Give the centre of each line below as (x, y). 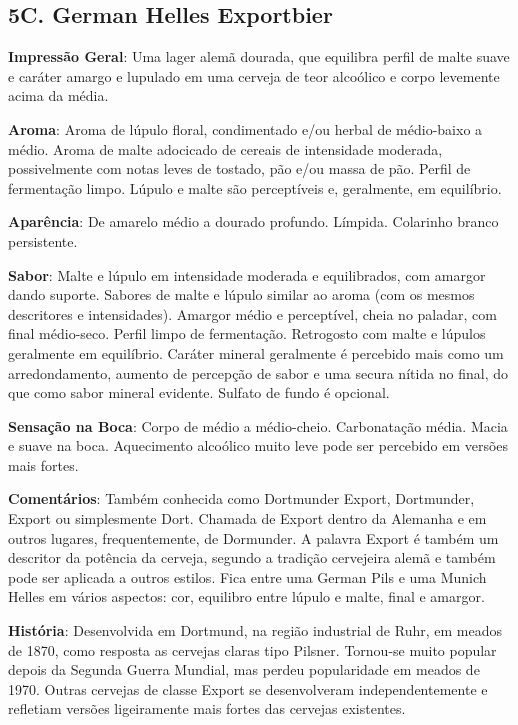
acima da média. (58, 95)
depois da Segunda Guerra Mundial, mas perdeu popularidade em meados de (244, 669)
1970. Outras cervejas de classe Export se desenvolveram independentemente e (248, 688)
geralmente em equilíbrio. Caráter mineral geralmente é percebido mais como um (256, 352)
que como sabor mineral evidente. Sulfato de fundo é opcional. (199, 392)
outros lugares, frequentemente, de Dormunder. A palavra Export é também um (253, 537)
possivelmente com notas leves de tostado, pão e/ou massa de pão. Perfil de (239, 168)
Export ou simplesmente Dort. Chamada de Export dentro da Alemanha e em (247, 518)
